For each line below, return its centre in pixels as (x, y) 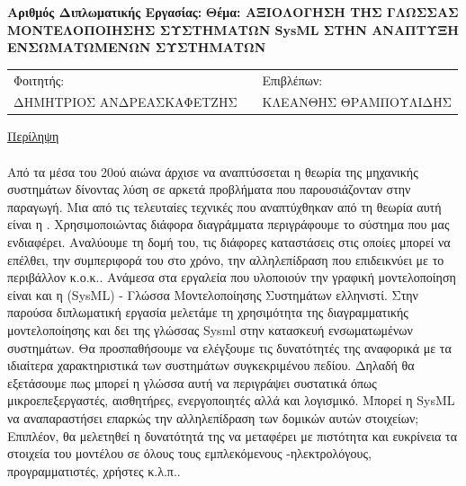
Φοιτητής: (39, 80)
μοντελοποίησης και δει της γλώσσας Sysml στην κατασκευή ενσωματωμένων (210, 330)
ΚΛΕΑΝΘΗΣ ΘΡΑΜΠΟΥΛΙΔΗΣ (357, 102)
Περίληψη (33, 136)
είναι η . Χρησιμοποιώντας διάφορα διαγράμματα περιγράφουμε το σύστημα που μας (229, 224)
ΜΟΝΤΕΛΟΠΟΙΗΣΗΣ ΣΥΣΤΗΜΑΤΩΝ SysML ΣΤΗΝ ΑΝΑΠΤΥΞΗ (233, 29)
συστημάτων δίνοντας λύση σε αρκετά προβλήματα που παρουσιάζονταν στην (209, 189)
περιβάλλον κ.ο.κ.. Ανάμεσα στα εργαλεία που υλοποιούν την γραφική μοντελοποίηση (232, 277)
